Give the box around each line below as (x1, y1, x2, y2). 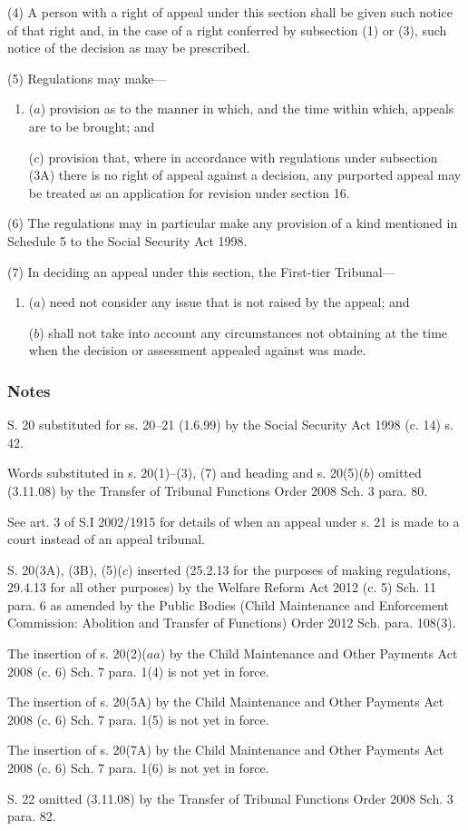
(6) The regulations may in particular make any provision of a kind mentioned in (7, 213, 458, 232)
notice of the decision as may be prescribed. (7, 38, 250, 57)
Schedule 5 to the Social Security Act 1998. (7, 231, 248, 250)
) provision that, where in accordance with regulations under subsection (39, 147, 438, 166)
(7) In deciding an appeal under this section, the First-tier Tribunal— (7, 262, 395, 281)
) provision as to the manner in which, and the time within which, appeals (40, 99, 454, 118)
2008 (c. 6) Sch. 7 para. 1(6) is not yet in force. (7, 758, 269, 777)
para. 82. (7, 806, 56, 826)
